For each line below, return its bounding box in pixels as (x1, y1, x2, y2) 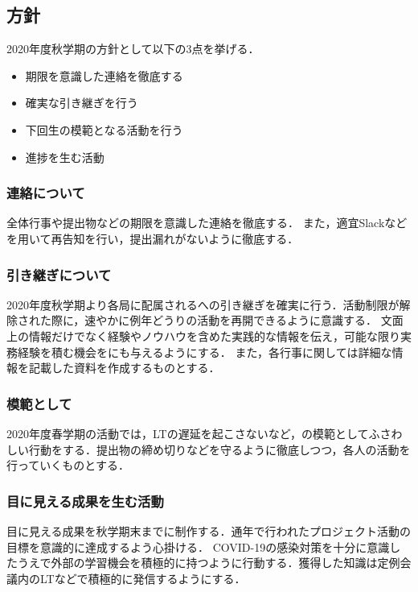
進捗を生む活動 (25, 148, 104, 165)
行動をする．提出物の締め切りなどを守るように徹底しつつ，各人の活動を (28, 441, 411, 457)
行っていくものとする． (6, 457, 129, 474)
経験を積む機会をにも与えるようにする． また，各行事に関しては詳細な (17, 343, 392, 360)
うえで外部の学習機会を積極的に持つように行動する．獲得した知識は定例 (17, 554, 400, 571)
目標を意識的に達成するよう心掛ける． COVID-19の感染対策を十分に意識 (6, 538, 390, 555)
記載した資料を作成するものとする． (28, 359, 220, 376)
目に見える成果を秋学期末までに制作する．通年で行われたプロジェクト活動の (6, 522, 411, 539)
